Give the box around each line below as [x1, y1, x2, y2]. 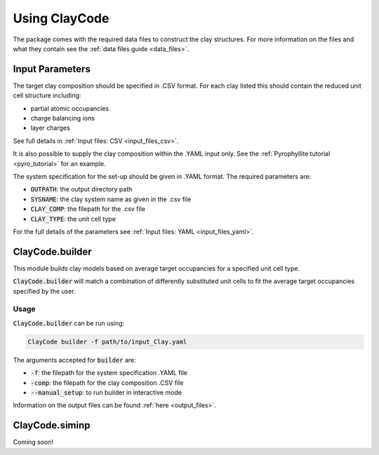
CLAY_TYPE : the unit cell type [30, 215, 116, 223]
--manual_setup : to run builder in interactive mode [30, 388, 182, 396]
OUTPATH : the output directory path [30, 185, 133, 193]
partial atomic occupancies [30, 104, 109, 112]
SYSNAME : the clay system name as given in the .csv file [30, 195, 192, 203]
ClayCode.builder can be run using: [13, 319, 125, 327]
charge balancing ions [30, 114, 95, 123]
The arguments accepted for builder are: [13, 355, 136, 364]
